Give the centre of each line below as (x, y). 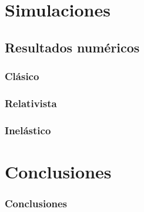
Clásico (22, 76)
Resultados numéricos (72, 47)
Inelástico (28, 130)
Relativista (31, 103)
